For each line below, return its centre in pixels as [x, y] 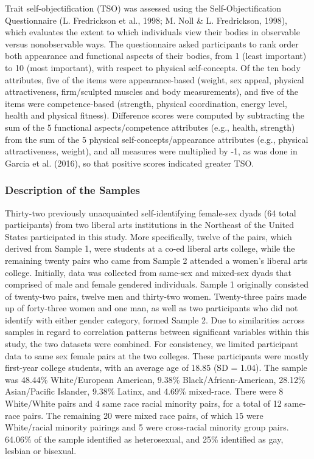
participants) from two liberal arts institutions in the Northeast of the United [150, 225]
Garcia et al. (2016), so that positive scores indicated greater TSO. [130, 163]
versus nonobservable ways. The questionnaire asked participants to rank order [152, 43]
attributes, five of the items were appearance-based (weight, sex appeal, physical [155, 79]
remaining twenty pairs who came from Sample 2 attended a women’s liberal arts [156, 260]
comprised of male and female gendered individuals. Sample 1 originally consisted [157, 284]
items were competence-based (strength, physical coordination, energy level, [146, 103]
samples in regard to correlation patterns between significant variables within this [157, 332]
